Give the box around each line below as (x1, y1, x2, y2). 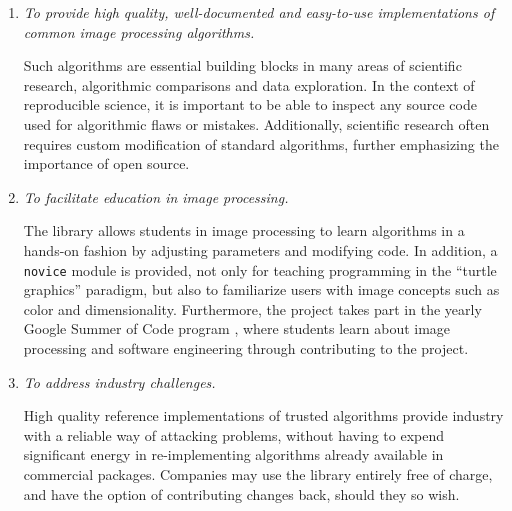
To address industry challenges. (23, 371, 216, 392)
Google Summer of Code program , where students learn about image (23, 318, 451, 339)
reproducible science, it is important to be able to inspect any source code (23, 94, 477, 115)
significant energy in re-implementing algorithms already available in (23, 444, 444, 465)
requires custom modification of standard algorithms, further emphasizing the (23, 133, 499, 154)
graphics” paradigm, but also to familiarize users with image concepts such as (23, 279, 500, 300)
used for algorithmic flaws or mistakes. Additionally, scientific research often (23, 113, 490, 134)
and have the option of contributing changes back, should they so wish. (23, 483, 460, 504)
